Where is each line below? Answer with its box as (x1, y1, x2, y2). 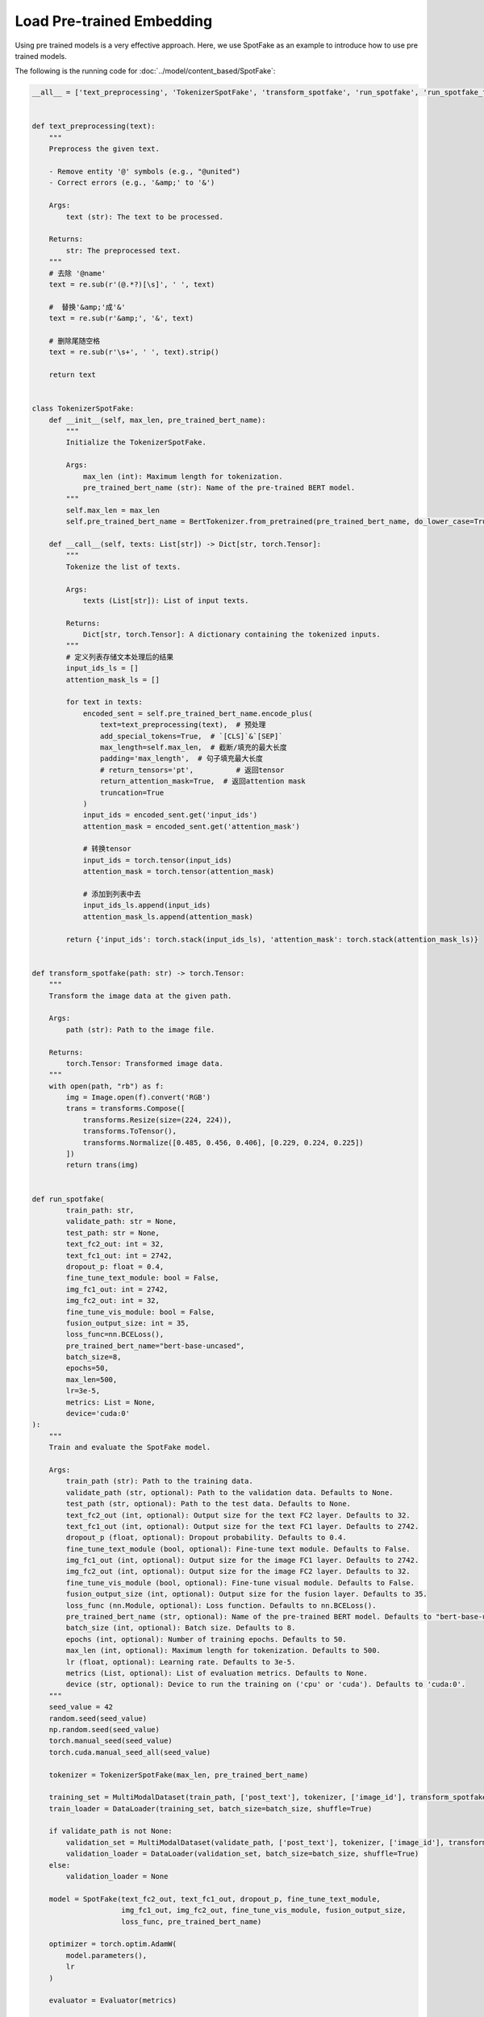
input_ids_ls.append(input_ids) (82, 900, 211, 910)
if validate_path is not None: (48, 1827, 173, 1835)
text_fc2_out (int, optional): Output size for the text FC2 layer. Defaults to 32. (65, 1510, 411, 1520)
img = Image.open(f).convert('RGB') (65, 1093, 211, 1102)
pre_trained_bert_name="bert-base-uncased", (65, 1341, 245, 1351)
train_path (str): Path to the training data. (65, 1476, 253, 1486)
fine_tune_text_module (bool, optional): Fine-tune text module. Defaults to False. (65, 1544, 411, 1553)
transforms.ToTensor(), (82, 1126, 177, 1136)
